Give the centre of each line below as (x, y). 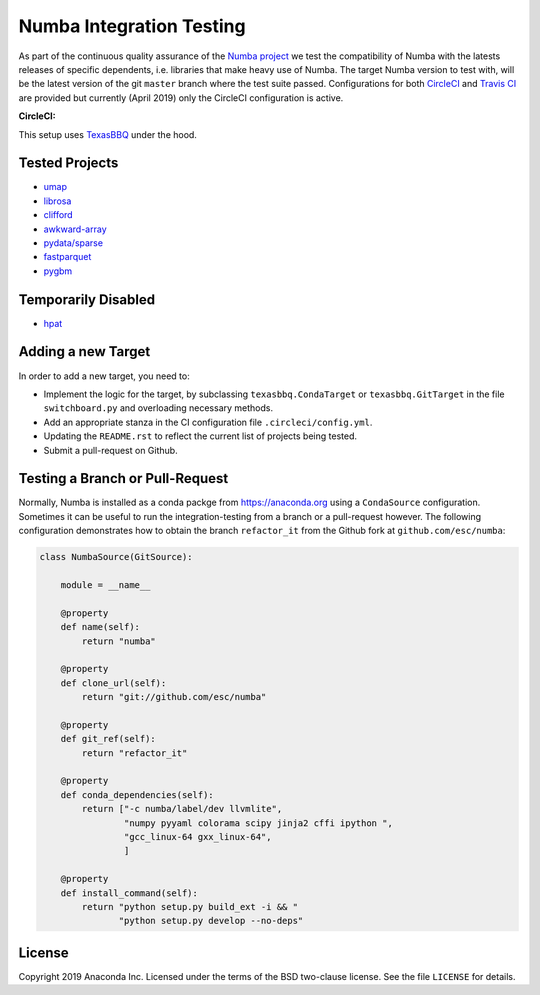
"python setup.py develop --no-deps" (211, 921)
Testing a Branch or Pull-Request (123, 478)
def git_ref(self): (108, 739)
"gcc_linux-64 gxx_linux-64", (197, 836)
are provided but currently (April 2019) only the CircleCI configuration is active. (181, 97)
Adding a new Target (84, 351)
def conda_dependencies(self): (137, 794)
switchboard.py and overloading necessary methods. (158, 408)
